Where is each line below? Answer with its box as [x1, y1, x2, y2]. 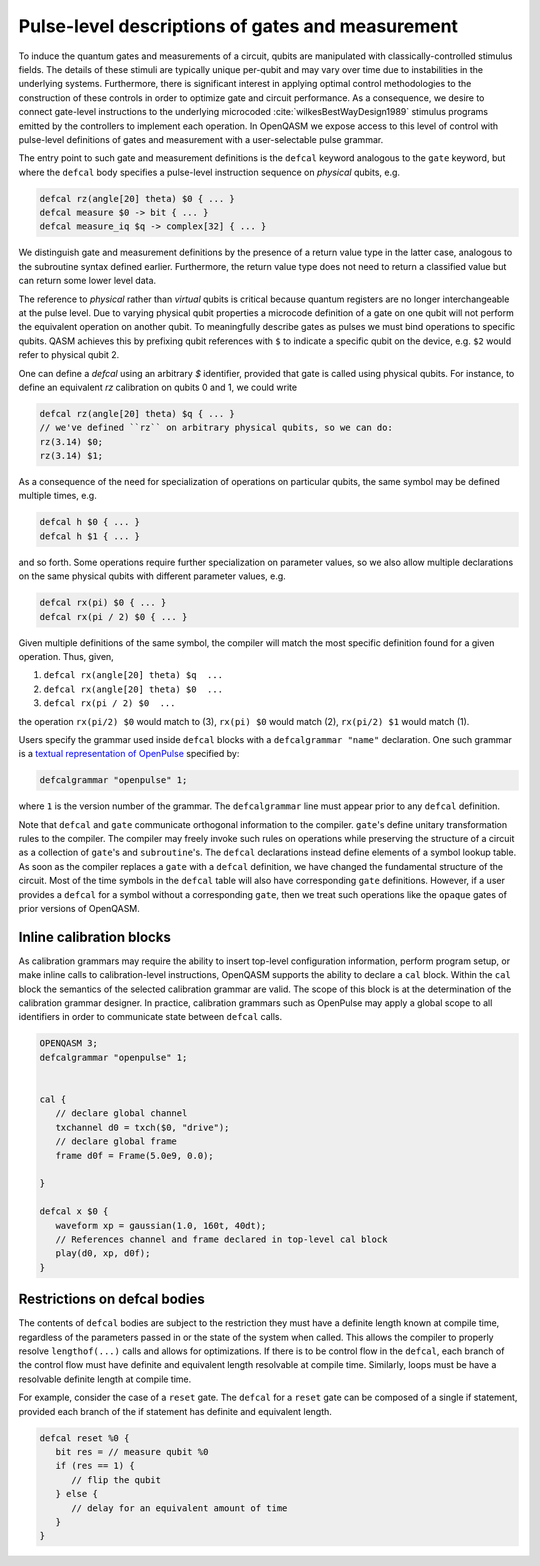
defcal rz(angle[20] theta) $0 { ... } [39, 193, 235, 204]
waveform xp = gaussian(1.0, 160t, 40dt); [55, 1220, 267, 1231]
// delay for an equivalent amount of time [71, 1502, 288, 1514]
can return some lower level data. [18, 275, 157, 287]
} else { [55, 1488, 99, 1500]
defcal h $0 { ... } [39, 516, 140, 528]
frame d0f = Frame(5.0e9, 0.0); [55, 1150, 214, 1161]
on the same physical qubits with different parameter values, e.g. [18, 570, 287, 582]
